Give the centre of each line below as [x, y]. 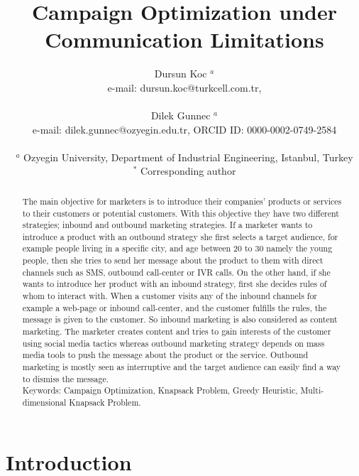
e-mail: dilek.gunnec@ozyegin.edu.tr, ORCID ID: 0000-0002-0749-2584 [184, 129]
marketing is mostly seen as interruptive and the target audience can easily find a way [182, 367]
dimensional [44, 402]
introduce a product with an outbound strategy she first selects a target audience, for [180, 236]
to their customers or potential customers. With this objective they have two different [181, 213]
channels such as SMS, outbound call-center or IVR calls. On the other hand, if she [176, 272]
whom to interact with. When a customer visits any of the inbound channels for [170, 296]
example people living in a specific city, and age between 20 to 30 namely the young [177, 248]
